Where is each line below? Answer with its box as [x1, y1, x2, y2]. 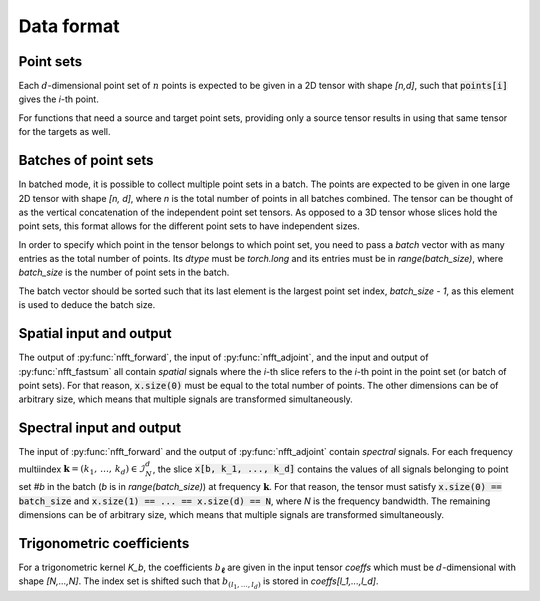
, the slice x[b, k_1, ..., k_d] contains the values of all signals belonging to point [152, 463, 509, 475]
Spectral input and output [18, 420, 182, 437]
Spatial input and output [18, 325, 172, 342]
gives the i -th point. [18, 93, 99, 105]
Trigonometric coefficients [18, 535, 190, 552]
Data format [18, 15, 120, 37]
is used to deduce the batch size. [18, 299, 156, 311]
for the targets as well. [18, 126, 111, 138]
